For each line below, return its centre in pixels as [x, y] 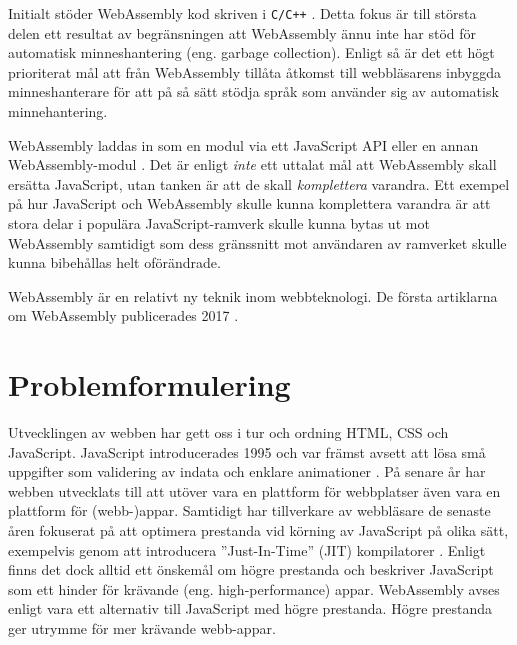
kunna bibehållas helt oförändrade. [114, 262]
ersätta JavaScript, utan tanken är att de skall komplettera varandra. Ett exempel [259, 183]
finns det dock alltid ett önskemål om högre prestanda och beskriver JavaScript [251, 569]
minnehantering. [58, 111]
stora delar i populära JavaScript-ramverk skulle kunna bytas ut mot [219, 223]
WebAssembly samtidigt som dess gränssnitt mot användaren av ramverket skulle [257, 242]
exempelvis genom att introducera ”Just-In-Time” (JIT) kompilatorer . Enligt [247, 549]
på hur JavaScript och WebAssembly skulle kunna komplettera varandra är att [249, 203]
